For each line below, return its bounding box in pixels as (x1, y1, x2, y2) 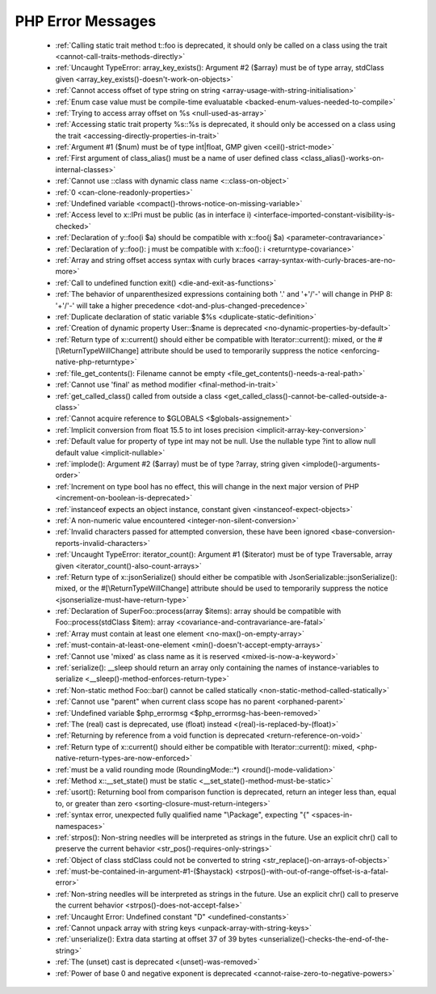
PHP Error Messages (15, 12, 157, 30)
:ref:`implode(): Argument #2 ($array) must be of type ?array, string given (55, 459, 300, 468)
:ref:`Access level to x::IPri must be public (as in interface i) (55, 210, 252, 220)
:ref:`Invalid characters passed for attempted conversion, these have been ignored (55, 527, 330, 537)
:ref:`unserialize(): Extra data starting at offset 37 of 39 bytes (55, 934, 258, 944)
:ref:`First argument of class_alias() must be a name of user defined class (55, 154, 299, 163)
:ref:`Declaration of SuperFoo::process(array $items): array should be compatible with (55, 607, 342, 616)
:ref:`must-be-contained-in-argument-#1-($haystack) (55, 866, 233, 877)
